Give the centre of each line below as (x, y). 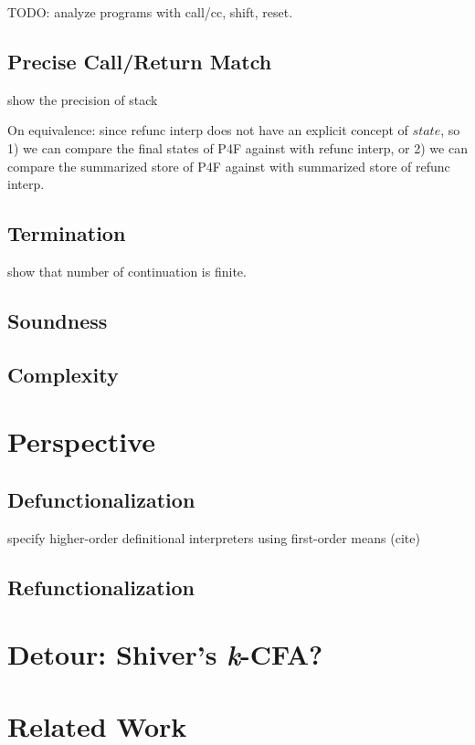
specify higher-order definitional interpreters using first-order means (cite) (214, 537)
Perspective (82, 441)
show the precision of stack (83, 99)
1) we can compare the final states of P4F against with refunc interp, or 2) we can (237, 147)
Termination (67, 233)
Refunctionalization (101, 587)
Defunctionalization (101, 499)
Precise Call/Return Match (140, 61)
